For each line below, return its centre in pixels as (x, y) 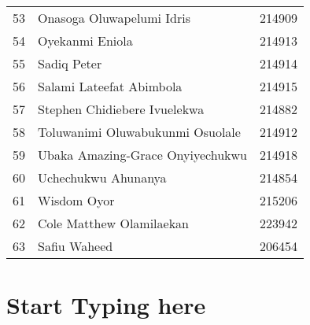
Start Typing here (106, 305)
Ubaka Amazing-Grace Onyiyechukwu (142, 155)
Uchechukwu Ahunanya (102, 177)
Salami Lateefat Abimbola (110, 86)
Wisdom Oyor (76, 200)
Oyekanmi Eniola (85, 41)
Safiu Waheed (76, 246)
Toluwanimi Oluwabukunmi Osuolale (139, 132)
